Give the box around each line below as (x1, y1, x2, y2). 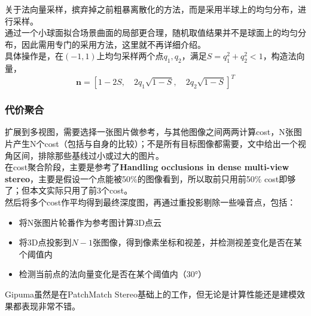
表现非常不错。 (21, 299, 80, 312)
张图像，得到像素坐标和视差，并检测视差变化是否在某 (92, 236, 302, 248)
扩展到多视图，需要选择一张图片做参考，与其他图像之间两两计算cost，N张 (5, 125, 294, 138)
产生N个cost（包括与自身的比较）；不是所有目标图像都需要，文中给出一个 (13, 137, 298, 150)
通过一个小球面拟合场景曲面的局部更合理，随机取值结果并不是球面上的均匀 (5, 26, 298, 39)
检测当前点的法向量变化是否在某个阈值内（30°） (19, 268, 207, 280)
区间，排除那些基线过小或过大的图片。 (13, 149, 164, 161)
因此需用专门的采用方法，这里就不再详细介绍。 (21, 38, 206, 50)
